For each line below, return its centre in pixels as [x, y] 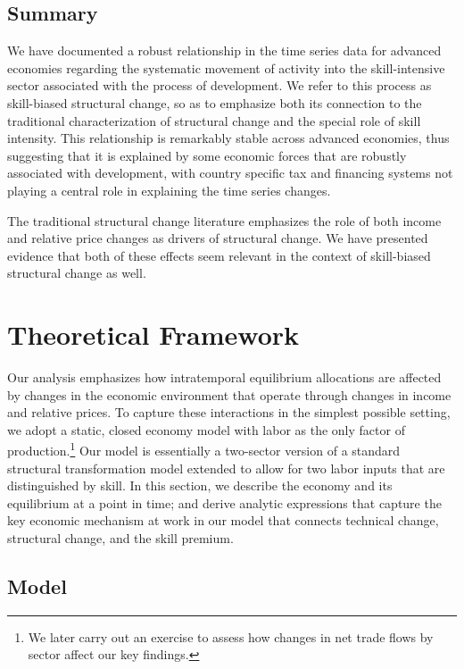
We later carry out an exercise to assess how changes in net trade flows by [231, 636]
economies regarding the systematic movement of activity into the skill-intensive [226, 67]
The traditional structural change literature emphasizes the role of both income [224, 220]
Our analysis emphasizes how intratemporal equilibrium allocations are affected [224, 377]
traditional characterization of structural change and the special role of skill [214, 120]
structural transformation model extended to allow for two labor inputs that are [226, 468]
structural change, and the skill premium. [120, 538]
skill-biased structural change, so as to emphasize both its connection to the [215, 102]
